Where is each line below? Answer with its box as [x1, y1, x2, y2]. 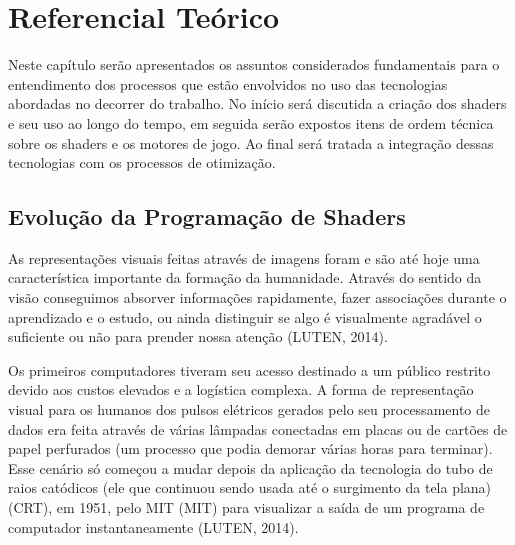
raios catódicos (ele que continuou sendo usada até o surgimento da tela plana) [8, 477, 492, 498]
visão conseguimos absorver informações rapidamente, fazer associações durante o [8, 287, 507, 308]
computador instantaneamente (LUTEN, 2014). [8, 516, 299, 537]
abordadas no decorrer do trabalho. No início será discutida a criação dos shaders [8, 93, 507, 114]
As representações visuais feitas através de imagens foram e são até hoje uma [8, 247, 480, 268]
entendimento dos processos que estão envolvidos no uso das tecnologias [8, 73, 448, 94]
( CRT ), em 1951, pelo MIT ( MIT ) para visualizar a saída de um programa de [8, 497, 485, 518]
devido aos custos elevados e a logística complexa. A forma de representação [8, 379, 474, 400]
